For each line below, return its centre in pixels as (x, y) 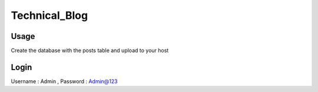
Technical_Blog (49, 15)
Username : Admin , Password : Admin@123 (64, 81)
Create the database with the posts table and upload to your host (90, 51)
